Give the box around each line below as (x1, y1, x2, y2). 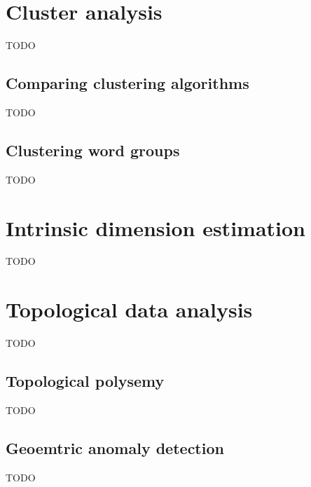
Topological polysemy (6, 370, 165, 392)
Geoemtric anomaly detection (6, 437, 224, 458)
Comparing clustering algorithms (6, 72, 249, 94)
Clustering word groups (6, 139, 180, 160)
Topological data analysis (6, 295, 253, 324)
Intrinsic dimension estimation (6, 213, 305, 242)
